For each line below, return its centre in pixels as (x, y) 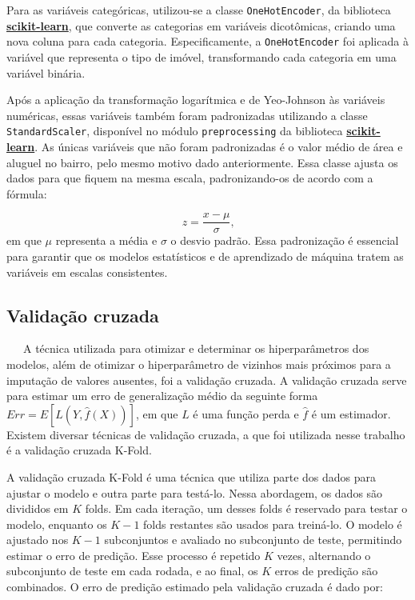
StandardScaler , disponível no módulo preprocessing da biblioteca (175, 131)
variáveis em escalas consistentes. (87, 272)
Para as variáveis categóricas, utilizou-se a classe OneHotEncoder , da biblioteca (199, 10)
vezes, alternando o (324, 555)
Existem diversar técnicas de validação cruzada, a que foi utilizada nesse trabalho (206, 434)
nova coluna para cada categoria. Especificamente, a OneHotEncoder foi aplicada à (207, 41)
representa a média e (106, 240)
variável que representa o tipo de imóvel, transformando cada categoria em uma (202, 56)
